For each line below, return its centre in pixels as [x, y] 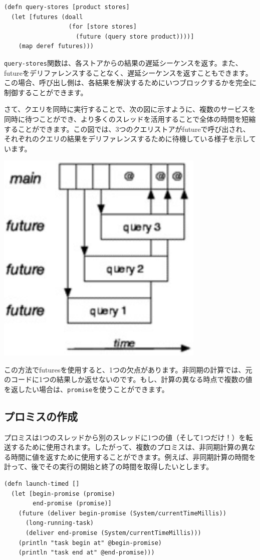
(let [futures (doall [47, 17]
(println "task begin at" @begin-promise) [90, 543]
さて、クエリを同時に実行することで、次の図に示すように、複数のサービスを [130, 109]
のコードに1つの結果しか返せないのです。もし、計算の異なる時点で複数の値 [128, 379]
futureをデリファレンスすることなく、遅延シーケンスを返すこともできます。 [128, 72]
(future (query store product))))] [135, 36]
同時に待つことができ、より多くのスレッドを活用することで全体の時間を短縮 [130, 119]
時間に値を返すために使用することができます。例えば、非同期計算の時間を [133, 456]
